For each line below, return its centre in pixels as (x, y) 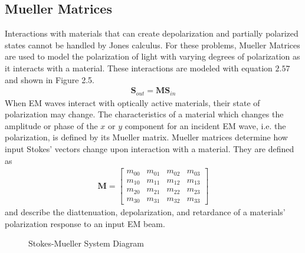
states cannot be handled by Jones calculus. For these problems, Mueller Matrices (152, 45)
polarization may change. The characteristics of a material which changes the (144, 114)
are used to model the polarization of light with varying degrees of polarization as (152, 56)
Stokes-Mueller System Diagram (86, 243)
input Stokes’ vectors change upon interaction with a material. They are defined (150, 149)
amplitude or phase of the (51, 125)
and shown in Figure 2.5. (50, 79)
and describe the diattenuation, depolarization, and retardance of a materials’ (145, 212)
